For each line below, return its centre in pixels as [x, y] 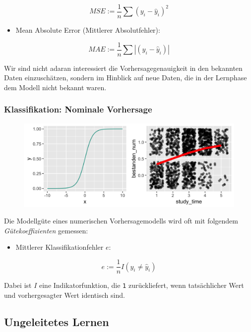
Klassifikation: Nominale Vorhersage [78, 109]
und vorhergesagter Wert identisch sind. [64, 295]
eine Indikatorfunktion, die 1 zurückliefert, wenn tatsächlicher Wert [142, 285]
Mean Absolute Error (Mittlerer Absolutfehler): [88, 30]
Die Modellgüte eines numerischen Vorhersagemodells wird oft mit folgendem [121, 221]
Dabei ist [18, 285]
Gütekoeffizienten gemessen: [46, 230]
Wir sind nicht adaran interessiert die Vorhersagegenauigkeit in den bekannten [123, 68]
